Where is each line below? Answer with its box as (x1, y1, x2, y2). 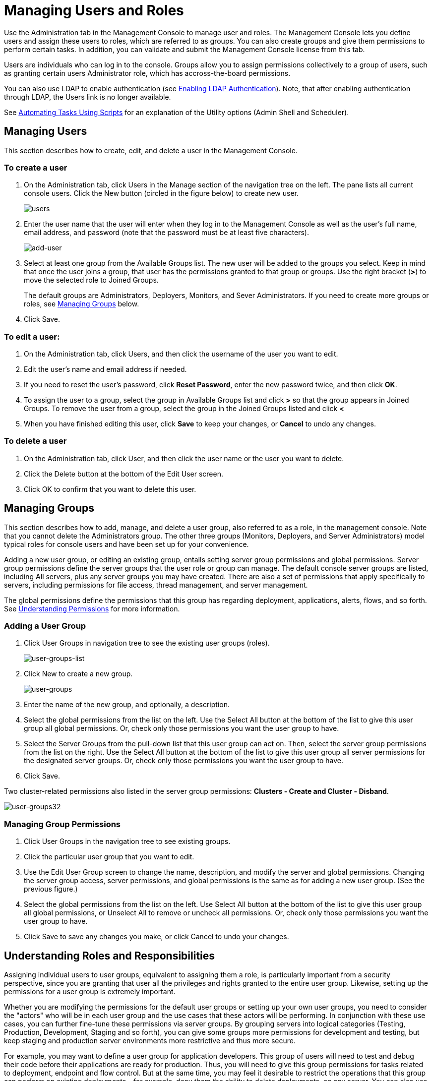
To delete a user (4, 436, 67, 446)
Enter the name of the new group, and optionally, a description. (24, 700, 230, 709)
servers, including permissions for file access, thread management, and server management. (4, 580, 308, 589)
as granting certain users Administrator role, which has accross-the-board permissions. (4, 68, 291, 77)
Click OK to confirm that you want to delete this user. (24, 484, 196, 493)
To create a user (4, 162, 67, 173)
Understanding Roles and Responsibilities (4, 949, 215, 962)
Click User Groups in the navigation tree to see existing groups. (24, 837, 231, 846)
